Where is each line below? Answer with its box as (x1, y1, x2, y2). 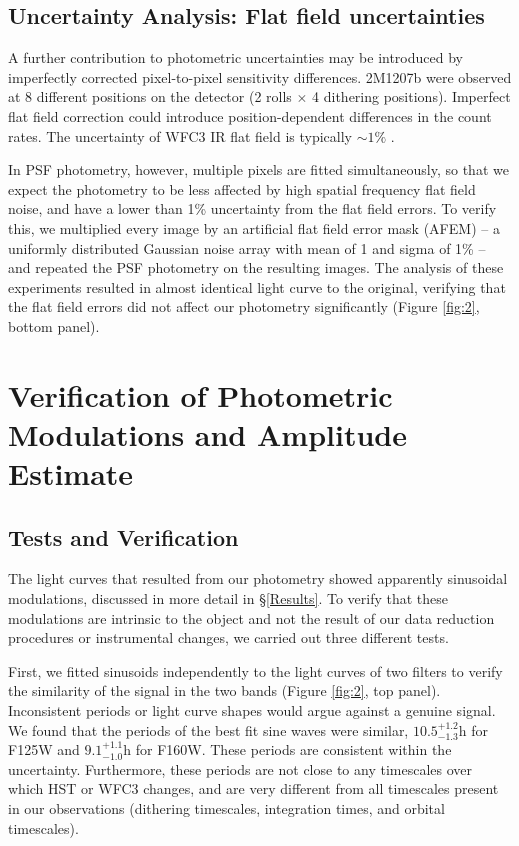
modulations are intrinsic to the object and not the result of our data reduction (8, 607, 495, 628)
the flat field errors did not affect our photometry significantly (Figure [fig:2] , (8, 296, 480, 317)
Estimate (8, 453, 134, 494)
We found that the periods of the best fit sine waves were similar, (8, 719, 409, 740)
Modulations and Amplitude (8, 413, 407, 454)
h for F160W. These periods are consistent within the (123, 739, 452, 760)
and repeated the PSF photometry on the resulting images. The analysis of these (8, 257, 504, 278)
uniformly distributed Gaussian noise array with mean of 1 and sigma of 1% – (8, 237, 486, 258)
